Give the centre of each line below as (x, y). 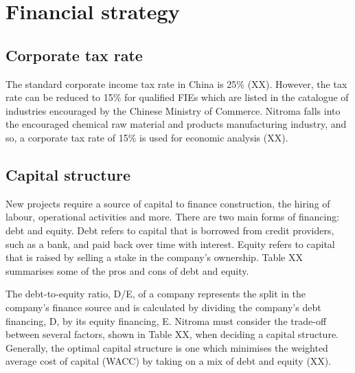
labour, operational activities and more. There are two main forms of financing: (173, 217)
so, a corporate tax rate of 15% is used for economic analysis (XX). (147, 137)
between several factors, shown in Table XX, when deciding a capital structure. (172, 334)
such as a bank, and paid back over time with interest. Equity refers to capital (170, 244)
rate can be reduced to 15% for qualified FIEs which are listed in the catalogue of (177, 97)
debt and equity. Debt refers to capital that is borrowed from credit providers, (170, 230)
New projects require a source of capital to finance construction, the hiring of (168, 203)
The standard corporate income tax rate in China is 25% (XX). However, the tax (176, 83)
